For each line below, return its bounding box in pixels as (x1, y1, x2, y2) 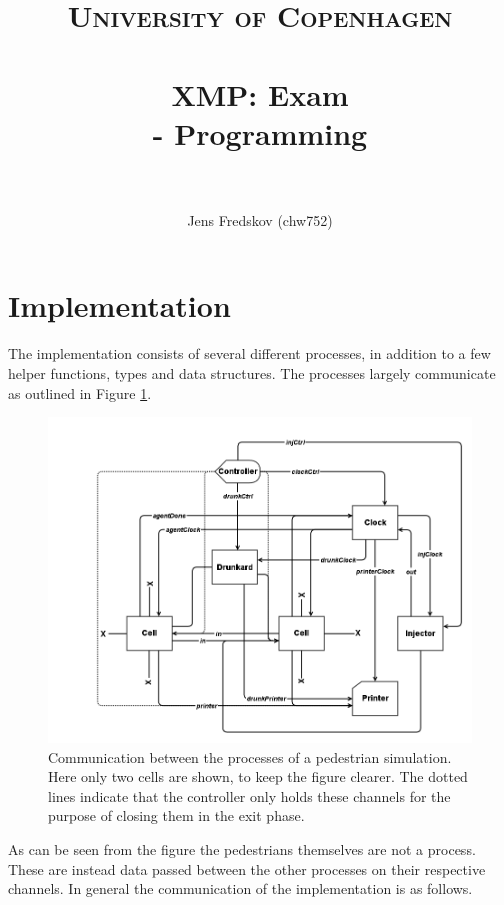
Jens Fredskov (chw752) (187, 209, 333, 230)
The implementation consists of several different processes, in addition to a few (8, 343, 491, 364)
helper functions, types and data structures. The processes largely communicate (8, 363, 496, 383)
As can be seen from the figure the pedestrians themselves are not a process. (8, 838, 476, 859)
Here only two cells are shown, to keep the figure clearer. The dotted (48, 766, 468, 787)
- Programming (152, 112, 368, 153)
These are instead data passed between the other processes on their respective (8, 858, 486, 879)
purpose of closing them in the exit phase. (48, 805, 305, 826)
